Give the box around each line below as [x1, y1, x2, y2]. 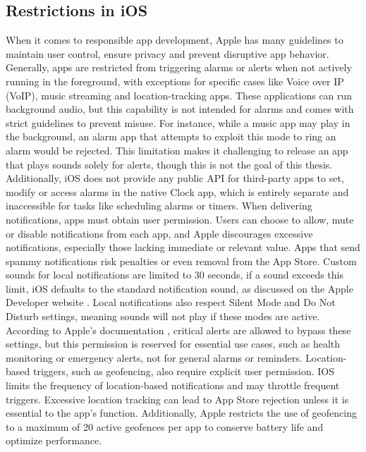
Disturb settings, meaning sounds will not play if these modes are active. [6, 309, 320, 324]
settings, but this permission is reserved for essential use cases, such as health [6, 336, 341, 351]
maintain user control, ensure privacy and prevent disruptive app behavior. [6, 46, 329, 61]
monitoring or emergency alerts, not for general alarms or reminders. [6, 350, 303, 365]
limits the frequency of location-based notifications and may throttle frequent [6, 378, 340, 393]
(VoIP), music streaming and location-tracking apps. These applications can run [6, 87, 353, 102]
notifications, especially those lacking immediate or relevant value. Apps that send [6, 240, 360, 255]
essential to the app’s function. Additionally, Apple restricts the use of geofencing [6, 405, 357, 420]
